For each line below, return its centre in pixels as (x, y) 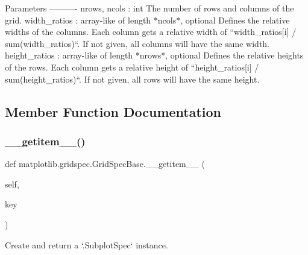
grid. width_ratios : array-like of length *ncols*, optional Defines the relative (147, 20)
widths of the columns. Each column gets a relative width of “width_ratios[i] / (151, 32)
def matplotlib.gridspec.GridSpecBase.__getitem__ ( (105, 164)
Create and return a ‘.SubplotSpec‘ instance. (86, 244)
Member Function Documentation (113, 111)
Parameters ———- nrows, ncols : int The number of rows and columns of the (149, 8)
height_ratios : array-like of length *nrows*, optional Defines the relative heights (154, 55)
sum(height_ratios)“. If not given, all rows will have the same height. (132, 79)
